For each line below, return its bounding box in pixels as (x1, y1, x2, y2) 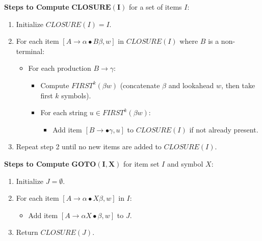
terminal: (16, 45, 45, 56)
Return (16, 227, 38, 237)
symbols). (61, 90, 91, 100)
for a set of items (128, 2, 182, 12)
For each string (40, 107, 88, 118)
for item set (123, 158, 160, 169)
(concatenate (120, 79, 160, 90)
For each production (28, 63, 91, 73)
